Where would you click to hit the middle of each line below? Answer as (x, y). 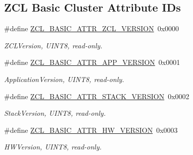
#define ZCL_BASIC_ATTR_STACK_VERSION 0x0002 (97, 96)
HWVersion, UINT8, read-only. (53, 147)
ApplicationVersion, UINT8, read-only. (64, 79)
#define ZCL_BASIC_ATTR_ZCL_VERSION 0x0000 (92, 28)
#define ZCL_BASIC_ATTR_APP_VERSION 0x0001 (92, 62)
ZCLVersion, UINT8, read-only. (53, 45)
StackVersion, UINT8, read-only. (55, 113)
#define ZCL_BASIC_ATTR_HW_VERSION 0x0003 (91, 130)
